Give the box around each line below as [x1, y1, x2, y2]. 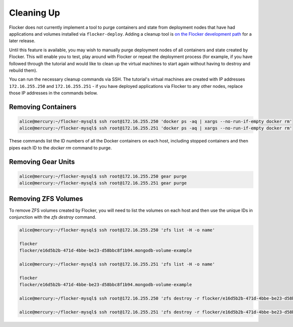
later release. [9, 38, 36, 44]
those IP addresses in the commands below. [9, 90, 98, 96]
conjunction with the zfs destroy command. [9, 214, 97, 220]
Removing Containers [9, 102, 77, 111]
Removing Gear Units [9, 158, 75, 166]
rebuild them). [9, 67, 38, 73]
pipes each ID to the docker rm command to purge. [9, 144, 112, 151]
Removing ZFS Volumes [9, 194, 83, 203]
